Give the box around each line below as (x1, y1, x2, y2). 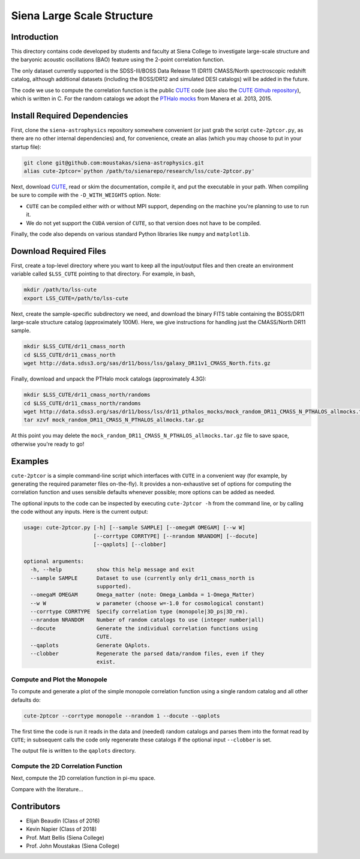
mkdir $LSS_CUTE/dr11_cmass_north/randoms (23, 391, 151, 399)
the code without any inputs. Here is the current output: (11, 508, 148, 516)
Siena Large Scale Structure (11, 9, 153, 22)
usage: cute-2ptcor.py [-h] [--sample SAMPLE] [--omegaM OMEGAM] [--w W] (23, 524, 245, 531)
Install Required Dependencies (11, 110, 128, 121)
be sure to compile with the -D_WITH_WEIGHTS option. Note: (11, 191, 161, 199)
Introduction (11, 32, 59, 42)
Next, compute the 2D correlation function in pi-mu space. (11, 774, 156, 782)
